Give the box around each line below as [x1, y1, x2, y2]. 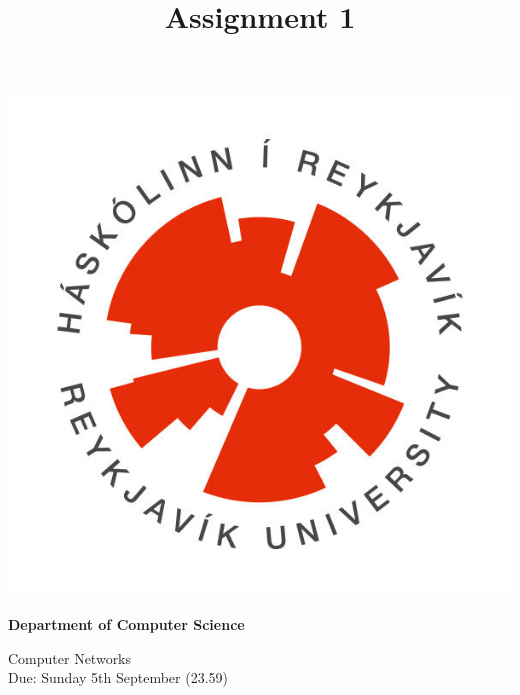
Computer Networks [8, 647, 132, 668]
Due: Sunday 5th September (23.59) [8, 667, 228, 688]
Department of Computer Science [8, 613, 245, 634]
